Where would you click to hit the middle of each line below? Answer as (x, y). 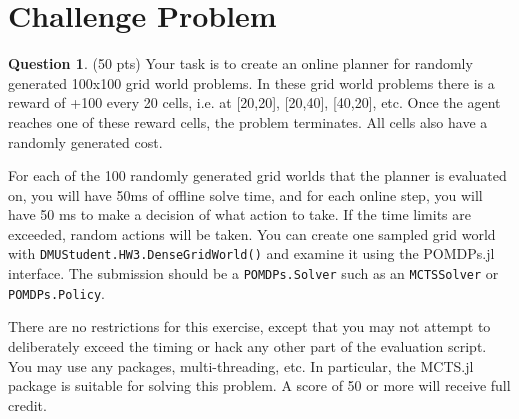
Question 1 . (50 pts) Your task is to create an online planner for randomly (240, 63)
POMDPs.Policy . (56, 292)
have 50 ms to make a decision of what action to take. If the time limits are (239, 214)
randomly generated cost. (85, 141)
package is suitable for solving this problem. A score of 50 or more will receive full (259, 385)
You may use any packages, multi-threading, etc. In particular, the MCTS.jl (241, 365)
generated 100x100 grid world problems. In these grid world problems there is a (251, 82)
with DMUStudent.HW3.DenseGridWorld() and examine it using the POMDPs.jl (251, 253)
